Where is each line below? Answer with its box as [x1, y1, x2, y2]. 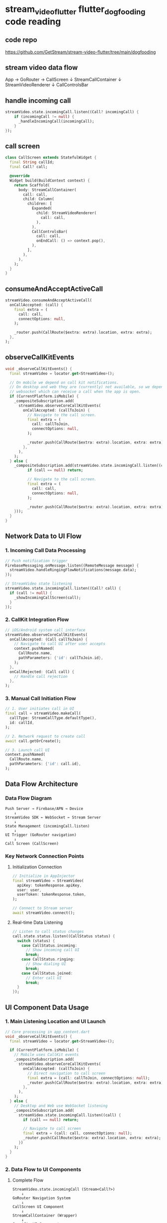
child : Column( [23, 197, 55, 202]
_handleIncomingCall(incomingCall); [18, 119, 94, 124]
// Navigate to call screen [23, 1126, 81, 1131]
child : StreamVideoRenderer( [36, 210, 97, 215]
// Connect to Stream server [12, 906, 73, 911]
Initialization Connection [12, 864, 62, 870]
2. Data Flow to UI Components [5, 1166, 82, 1173]
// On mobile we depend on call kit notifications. [9, 380, 119, 385]
